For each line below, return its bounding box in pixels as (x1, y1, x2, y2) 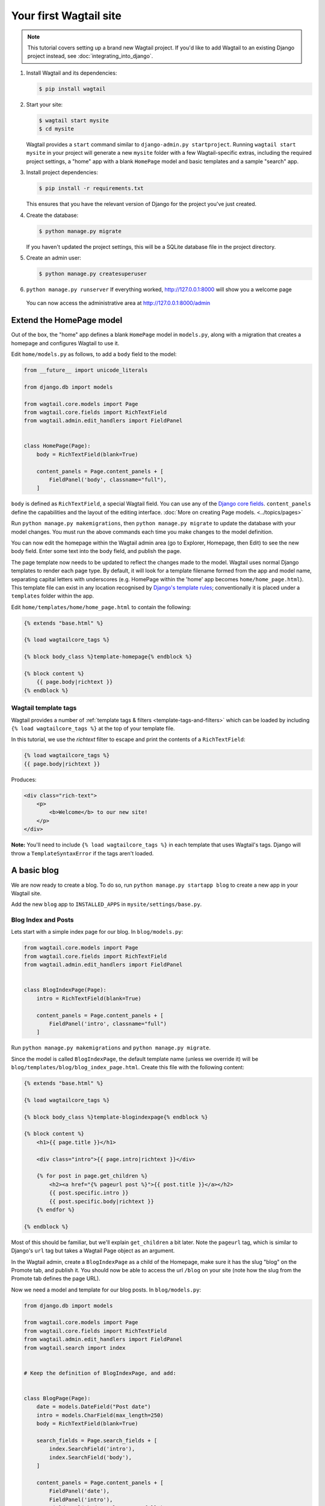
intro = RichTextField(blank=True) (36, 995, 141, 1002)
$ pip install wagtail (39, 85, 106, 92)
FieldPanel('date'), (49, 1488, 110, 1495)
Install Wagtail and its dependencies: (26, 69, 117, 77)
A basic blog (11, 865, 60, 876)
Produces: (11, 776, 37, 783)
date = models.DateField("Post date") (36, 1404, 151, 1410)
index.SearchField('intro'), (49, 1446, 135, 1452)
